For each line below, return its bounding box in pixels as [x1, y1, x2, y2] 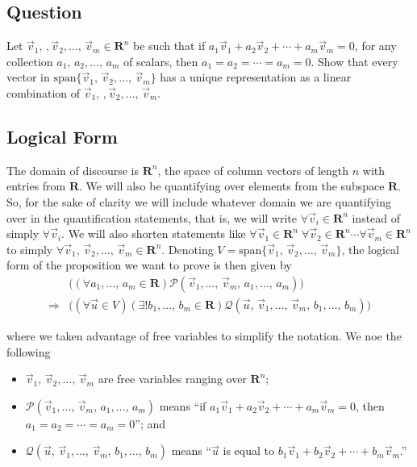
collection [6, 52, 53, 69]
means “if [159, 397, 206, 414]
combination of [6, 84, 81, 101]
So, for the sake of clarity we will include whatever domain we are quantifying [6, 193, 392, 210]
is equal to [223, 442, 275, 459]
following [6, 343, 51, 360]
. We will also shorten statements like [61, 225, 246, 242]
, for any [354, 37, 397, 54]
